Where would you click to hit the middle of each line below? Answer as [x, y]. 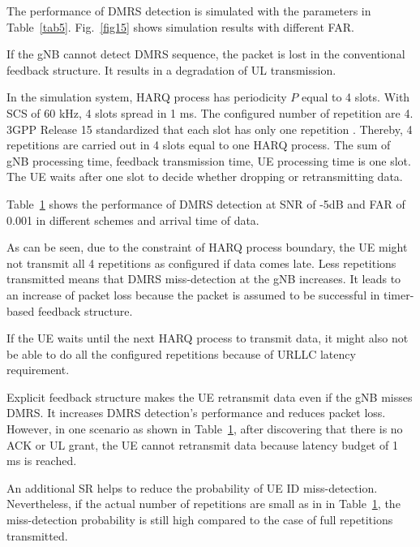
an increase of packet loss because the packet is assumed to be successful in [193, 294]
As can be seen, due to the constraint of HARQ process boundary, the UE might [207, 247]
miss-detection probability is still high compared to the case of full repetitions [200, 520]
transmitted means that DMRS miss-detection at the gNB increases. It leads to [204, 279]
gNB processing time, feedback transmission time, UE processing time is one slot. [209, 160]
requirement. [38, 370]
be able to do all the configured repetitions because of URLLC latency [181, 353]
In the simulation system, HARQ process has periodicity [147, 97]
